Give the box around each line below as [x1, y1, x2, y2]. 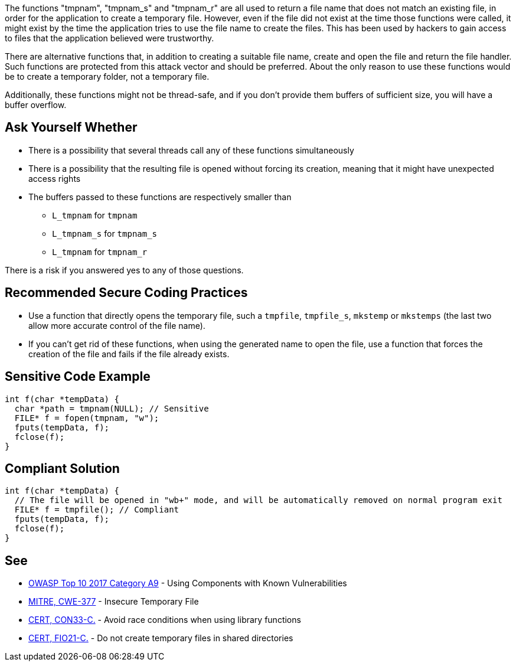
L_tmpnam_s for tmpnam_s [52, 228, 158, 239]
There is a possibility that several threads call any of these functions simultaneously [28, 145, 354, 155]
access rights [28, 173, 81, 184]
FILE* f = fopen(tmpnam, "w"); [14, 413, 159, 423]
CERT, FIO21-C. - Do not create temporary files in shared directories [28, 633, 293, 644]
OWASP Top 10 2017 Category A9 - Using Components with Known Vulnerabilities [28, 578, 347, 589]
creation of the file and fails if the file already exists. [28, 348, 230, 359]
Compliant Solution [5, 461, 120, 476]
